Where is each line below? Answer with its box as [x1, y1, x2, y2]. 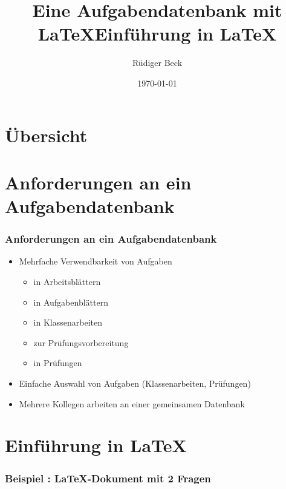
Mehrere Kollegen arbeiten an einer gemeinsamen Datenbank [19, 397, 245, 410]
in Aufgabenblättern [33, 295, 108, 308]
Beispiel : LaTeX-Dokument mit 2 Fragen [5, 470, 211, 485]
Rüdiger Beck [132, 56, 183, 69]
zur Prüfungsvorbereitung [33, 336, 129, 349]
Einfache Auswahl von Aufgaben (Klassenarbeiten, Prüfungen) [19, 377, 251, 390]
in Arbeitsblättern [33, 275, 101, 288]
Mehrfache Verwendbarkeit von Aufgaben [19, 255, 172, 267]
